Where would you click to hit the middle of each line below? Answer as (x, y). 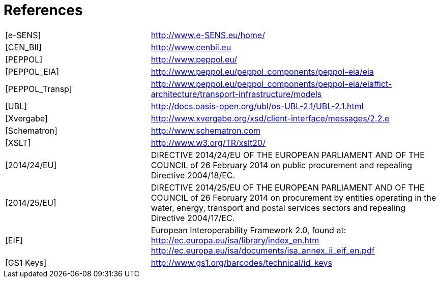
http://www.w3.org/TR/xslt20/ (208, 143)
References (43, 10)
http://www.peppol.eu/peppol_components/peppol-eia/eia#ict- (271, 84)
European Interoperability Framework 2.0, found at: (248, 230)
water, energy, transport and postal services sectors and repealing (278, 208)
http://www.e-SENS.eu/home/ (208, 35)
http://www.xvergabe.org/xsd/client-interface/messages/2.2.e (270, 118)
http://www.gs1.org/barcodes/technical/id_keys (241, 262)
